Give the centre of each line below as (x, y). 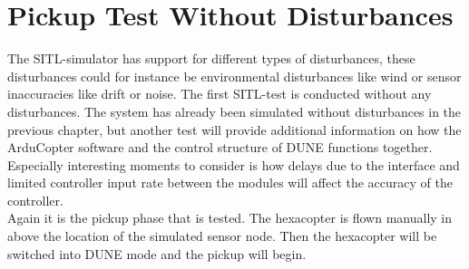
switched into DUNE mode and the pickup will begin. (157, 253)
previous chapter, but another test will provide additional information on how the (234, 129)
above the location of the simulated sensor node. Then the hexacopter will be (222, 236)
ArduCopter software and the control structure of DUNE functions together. (220, 147)
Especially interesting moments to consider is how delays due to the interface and (234, 164)
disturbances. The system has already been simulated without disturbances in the (234, 111)
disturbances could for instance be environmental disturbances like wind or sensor (234, 76)
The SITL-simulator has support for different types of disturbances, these (211, 58)
